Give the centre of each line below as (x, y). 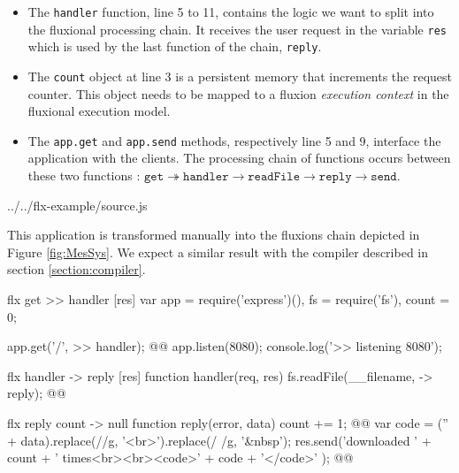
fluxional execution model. (99, 111)
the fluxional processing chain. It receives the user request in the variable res (237, 29)
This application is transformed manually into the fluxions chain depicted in (214, 235)
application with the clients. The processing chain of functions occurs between (239, 158)
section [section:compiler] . (76, 269)
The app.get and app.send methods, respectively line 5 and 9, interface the (234, 140)
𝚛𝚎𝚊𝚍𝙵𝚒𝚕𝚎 (274, 177)
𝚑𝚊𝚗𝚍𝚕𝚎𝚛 (206, 177)
